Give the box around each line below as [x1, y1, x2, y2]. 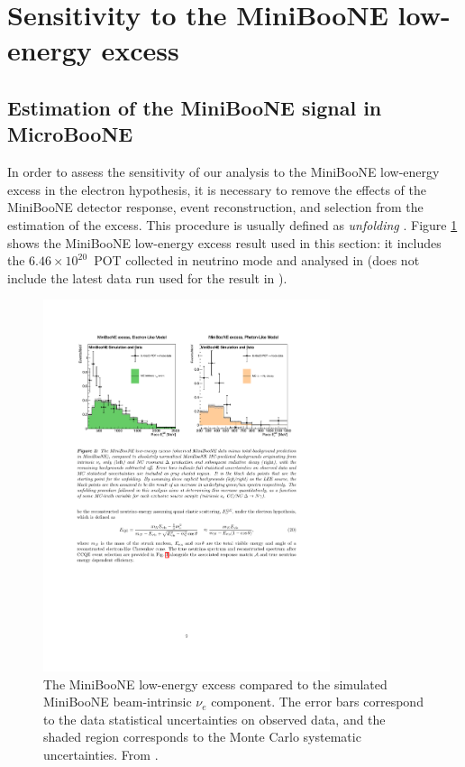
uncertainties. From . [43, 744, 159, 763]
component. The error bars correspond [211, 692, 424, 711]
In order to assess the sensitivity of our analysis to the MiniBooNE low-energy [7, 162, 440, 181]
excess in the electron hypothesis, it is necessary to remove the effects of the [7, 180, 426, 199]
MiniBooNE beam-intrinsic [43, 692, 192, 711]
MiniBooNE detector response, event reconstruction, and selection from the [7, 198, 424, 217]
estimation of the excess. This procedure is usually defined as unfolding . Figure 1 [7, 215, 458, 234]
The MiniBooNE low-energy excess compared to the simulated [43, 674, 387, 693]
